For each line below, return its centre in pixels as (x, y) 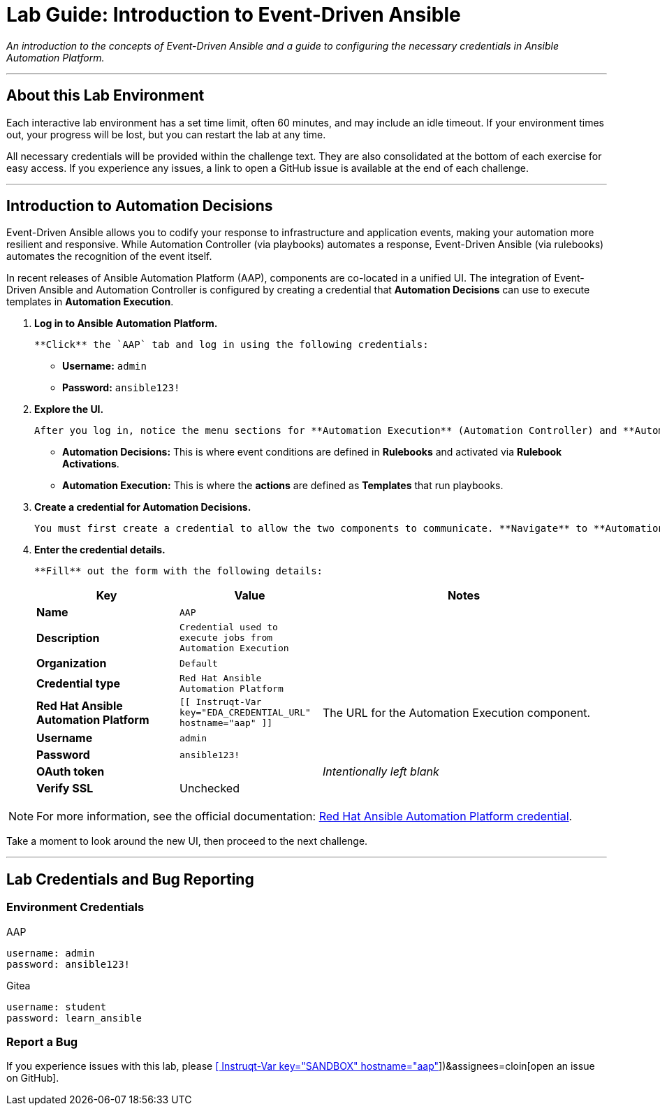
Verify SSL (65, 789)
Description (68, 638)
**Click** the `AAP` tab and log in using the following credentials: (232, 345)
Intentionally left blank (381, 772)
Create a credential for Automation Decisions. (143, 507)
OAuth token (71, 772)
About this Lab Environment (105, 96)
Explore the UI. (69, 409)
